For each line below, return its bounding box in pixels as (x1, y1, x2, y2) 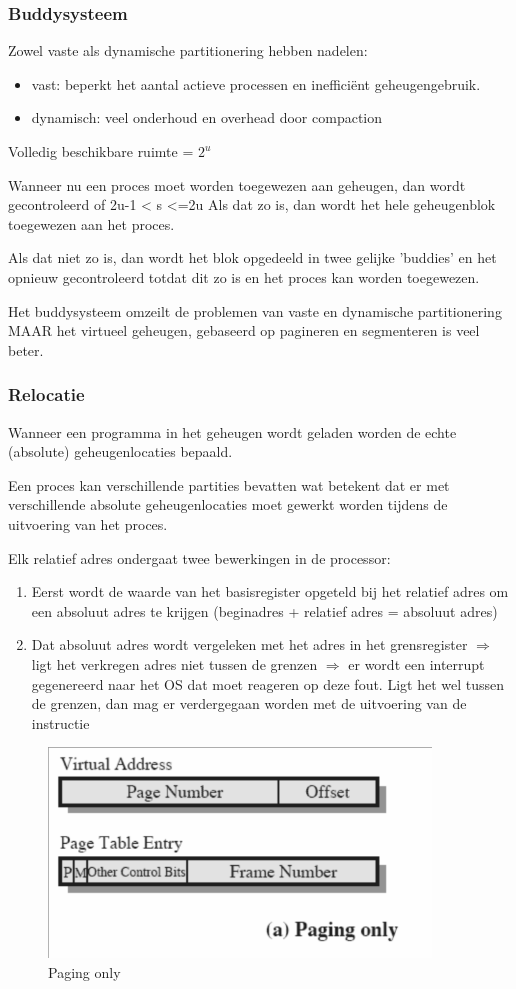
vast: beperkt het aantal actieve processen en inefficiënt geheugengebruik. (31, 73, 481, 94)
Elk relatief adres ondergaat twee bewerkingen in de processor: (8, 547, 391, 568)
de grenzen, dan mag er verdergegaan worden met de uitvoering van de (31, 693, 467, 714)
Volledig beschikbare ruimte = (8, 141, 194, 161)
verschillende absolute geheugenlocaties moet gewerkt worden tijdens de (8, 494, 448, 515)
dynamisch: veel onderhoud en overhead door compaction (31, 107, 383, 128)
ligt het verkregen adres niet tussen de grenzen (31, 653, 318, 674)
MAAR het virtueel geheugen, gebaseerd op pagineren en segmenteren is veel (8, 320, 480, 341)
